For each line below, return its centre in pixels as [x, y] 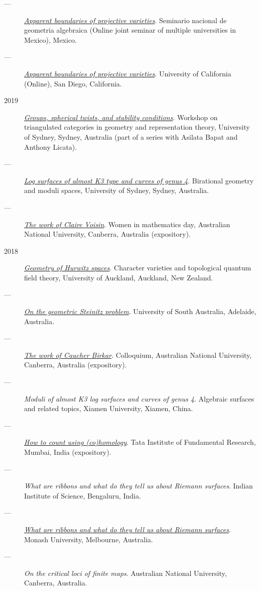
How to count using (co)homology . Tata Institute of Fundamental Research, [140, 442]
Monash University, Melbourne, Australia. [89, 539]
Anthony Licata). [51, 146]
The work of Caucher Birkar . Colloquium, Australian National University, [138, 355]
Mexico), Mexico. [50, 39]
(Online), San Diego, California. [73, 83]
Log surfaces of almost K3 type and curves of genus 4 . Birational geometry [139, 180]
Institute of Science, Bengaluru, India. [83, 495]
